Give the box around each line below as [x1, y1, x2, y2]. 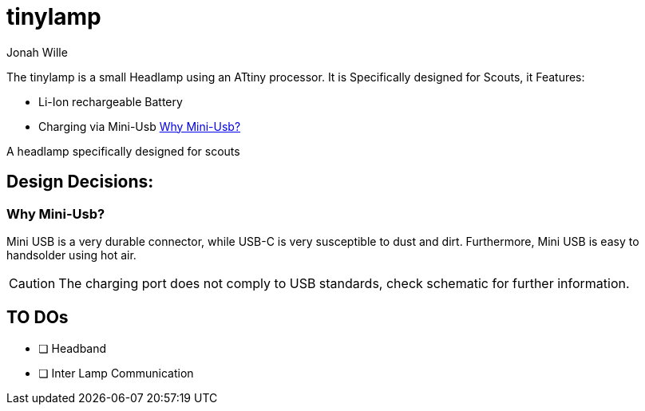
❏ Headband [38, 341, 107, 355]
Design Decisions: [6, 172, 154, 192]
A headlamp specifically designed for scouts [6, 144, 240, 158]
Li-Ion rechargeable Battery [38, 94, 183, 109]
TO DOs [6, 307, 69, 328]
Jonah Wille [6, 45, 68, 59]
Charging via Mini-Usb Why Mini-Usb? [38, 119, 241, 133]
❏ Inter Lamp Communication [38, 366, 194, 380]
